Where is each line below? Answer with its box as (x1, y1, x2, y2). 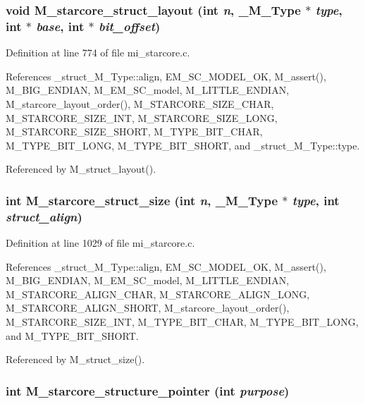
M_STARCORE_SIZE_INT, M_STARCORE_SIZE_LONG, (6, 110, 278, 125)
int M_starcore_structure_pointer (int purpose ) (6, 381, 290, 399)
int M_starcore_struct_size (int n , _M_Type (6, 191, 278, 209)
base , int (36, 17, 85, 35)
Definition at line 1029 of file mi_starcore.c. (6, 235, 195, 250)
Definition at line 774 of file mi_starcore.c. (6, 45, 190, 60)
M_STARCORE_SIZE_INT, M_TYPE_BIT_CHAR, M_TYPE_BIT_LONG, (6, 314, 359, 329)
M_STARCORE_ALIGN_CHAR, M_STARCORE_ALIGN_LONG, (6, 286, 310, 301)
